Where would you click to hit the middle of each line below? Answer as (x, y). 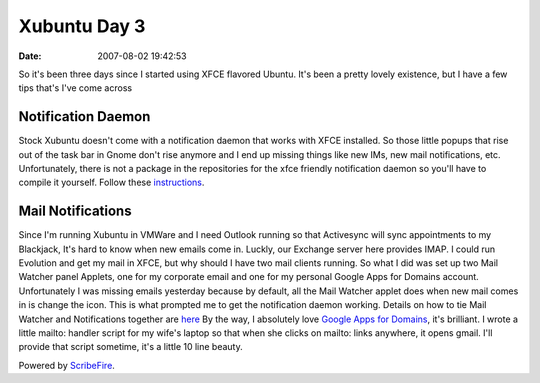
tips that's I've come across (75, 88)
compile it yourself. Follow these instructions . (111, 182)
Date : (30, 56)
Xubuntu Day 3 (82, 26)
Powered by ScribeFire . (66, 365)
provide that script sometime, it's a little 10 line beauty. (131, 347)
